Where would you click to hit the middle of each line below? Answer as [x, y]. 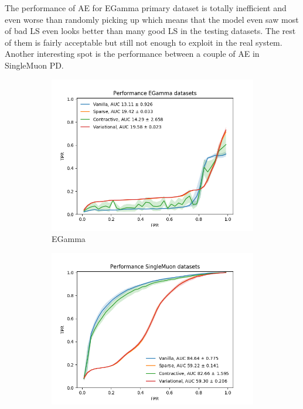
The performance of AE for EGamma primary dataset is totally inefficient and [146, 8]
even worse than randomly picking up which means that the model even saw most [152, 19]
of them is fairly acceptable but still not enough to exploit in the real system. [144, 42]
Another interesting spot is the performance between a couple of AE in [132, 54]
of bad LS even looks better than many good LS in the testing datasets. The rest [150, 31]
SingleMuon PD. [34, 65]
